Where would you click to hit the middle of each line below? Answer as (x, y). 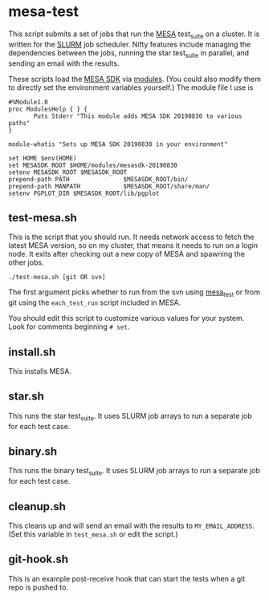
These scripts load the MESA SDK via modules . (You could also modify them (134, 79)
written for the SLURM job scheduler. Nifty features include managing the (130, 44)
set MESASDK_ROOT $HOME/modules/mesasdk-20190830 (93, 165)
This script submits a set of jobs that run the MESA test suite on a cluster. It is (134, 34)
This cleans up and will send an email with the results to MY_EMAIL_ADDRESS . (131, 525)
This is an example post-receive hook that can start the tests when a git (127, 578)
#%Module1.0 (28, 102)
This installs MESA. (40, 371)
